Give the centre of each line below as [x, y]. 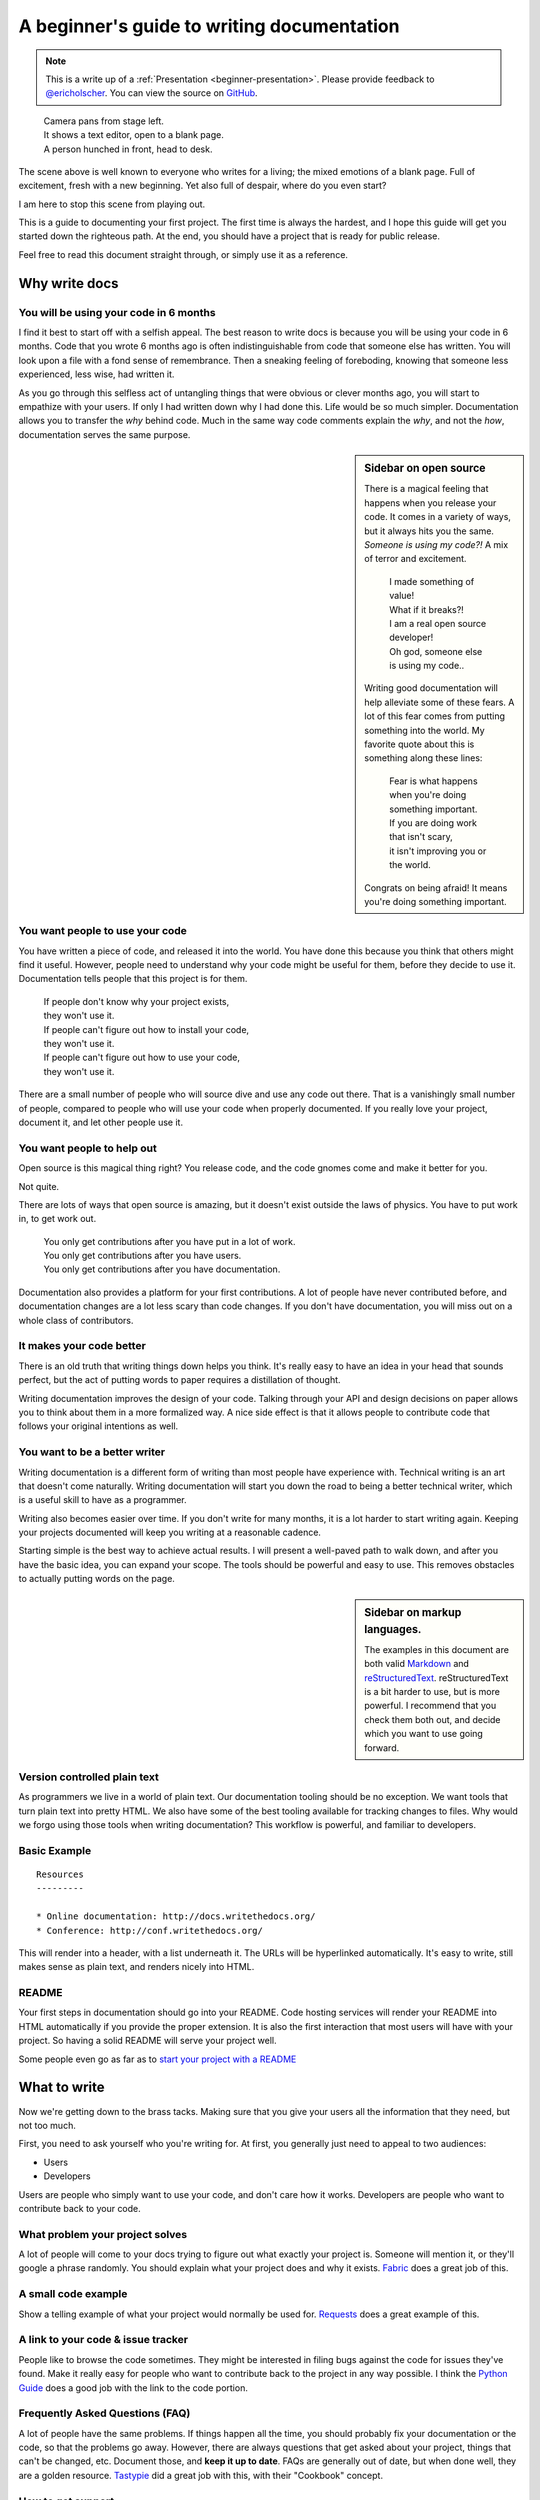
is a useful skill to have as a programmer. [102, 1500]
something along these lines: [423, 758]
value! [402, 596]
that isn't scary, [421, 837]
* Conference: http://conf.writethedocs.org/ [150, 1930]
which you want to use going [424, 1734]
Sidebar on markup [413, 1612]
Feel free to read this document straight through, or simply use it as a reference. [183, 254]
